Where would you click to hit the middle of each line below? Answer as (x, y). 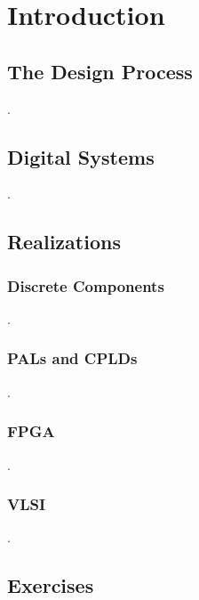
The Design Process (100, 71)
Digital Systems (81, 156)
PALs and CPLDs (72, 358)
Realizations (64, 242)
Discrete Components (86, 285)
